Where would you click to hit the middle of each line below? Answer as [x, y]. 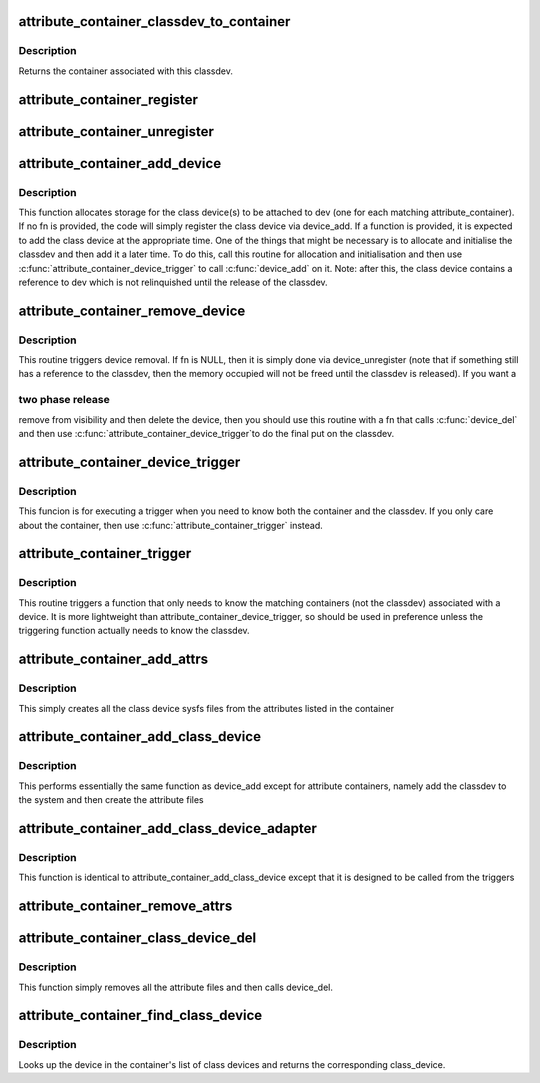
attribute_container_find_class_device [140, 1015]
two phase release [64, 400]
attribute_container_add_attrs [113, 659]
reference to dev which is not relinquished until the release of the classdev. [173, 282]
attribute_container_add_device [120, 163]
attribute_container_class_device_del [137, 938]
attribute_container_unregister [116, 131]
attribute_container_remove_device [132, 310]
